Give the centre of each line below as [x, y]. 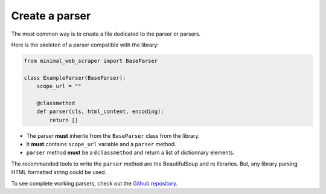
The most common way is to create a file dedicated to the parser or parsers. [106, 34]
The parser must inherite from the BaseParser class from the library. [113, 135]
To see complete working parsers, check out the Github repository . [94, 183]
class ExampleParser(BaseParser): [75, 78]
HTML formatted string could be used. [59, 172]
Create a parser [51, 16]
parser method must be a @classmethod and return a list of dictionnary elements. [130, 153]
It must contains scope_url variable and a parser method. [101, 144]
